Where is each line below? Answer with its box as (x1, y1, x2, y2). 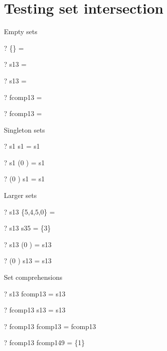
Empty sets (4, 26, 37, 37)
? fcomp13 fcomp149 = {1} (4, 337, 85, 348)
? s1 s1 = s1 (4, 141, 40, 151)
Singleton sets (4, 124, 45, 135)
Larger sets (4, 190, 37, 200)
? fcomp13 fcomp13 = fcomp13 (4, 321, 96, 331)
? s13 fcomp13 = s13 (4, 288, 66, 298)
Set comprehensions (4, 272, 62, 282)
